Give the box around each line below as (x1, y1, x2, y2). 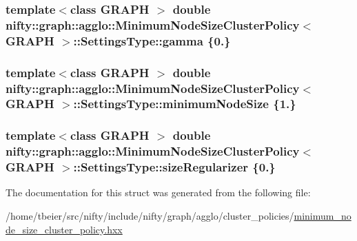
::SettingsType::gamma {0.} (73, 32, 231, 49)
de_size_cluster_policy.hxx (6, 222, 123, 236)
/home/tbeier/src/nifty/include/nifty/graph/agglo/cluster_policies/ (6, 209, 294, 223)
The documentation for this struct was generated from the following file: (6, 185, 311, 200)
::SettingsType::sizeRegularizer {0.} (73, 158, 276, 176)
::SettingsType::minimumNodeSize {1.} (73, 95, 296, 112)
